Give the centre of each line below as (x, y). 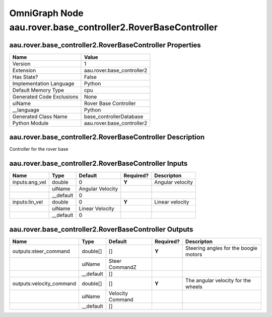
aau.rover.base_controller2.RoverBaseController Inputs (98, 164)
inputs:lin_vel (27, 202)
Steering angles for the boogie (222, 248)
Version (21, 64)
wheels (194, 286)
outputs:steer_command (41, 251)
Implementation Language (43, 83)
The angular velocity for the (218, 280)
